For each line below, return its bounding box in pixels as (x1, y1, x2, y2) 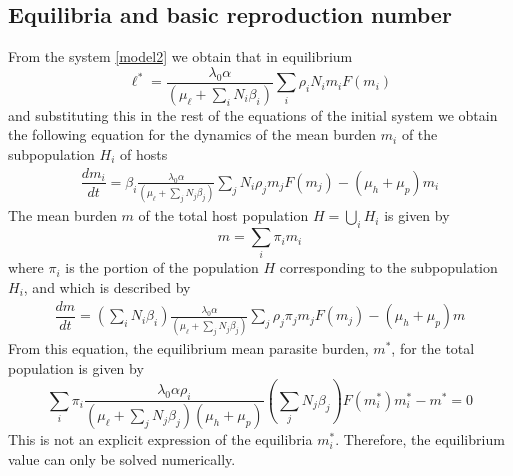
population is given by (8, 358, 144, 379)
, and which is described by (23, 277, 191, 298)
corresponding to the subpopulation (279, 257, 498, 278)
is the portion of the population (65, 257, 259, 278)
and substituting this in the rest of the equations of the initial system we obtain (8, 104, 498, 125)
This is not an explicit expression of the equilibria (8, 429, 313, 450)
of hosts (119, 143, 168, 164)
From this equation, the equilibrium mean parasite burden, (8, 338, 369, 359)
